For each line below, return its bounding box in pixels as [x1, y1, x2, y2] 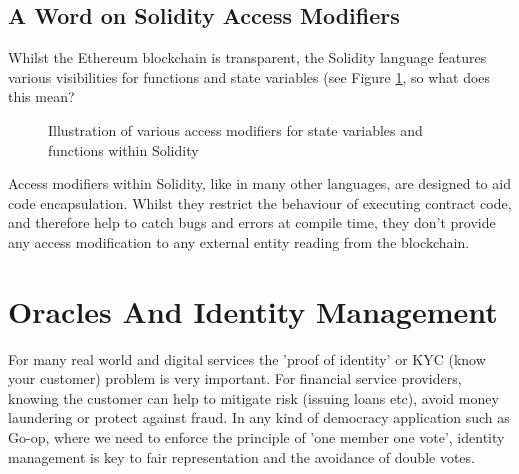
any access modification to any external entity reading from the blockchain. [8, 231, 470, 252]
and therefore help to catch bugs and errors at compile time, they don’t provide [8, 212, 496, 233]
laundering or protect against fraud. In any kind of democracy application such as [8, 407, 510, 428]
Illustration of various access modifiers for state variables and [48, 119, 423, 140]
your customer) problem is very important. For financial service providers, [8, 368, 462, 389]
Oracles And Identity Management [8, 290, 498, 331]
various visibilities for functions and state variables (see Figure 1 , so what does [8, 66, 491, 87]
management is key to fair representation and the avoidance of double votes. [8, 446, 475, 467]
